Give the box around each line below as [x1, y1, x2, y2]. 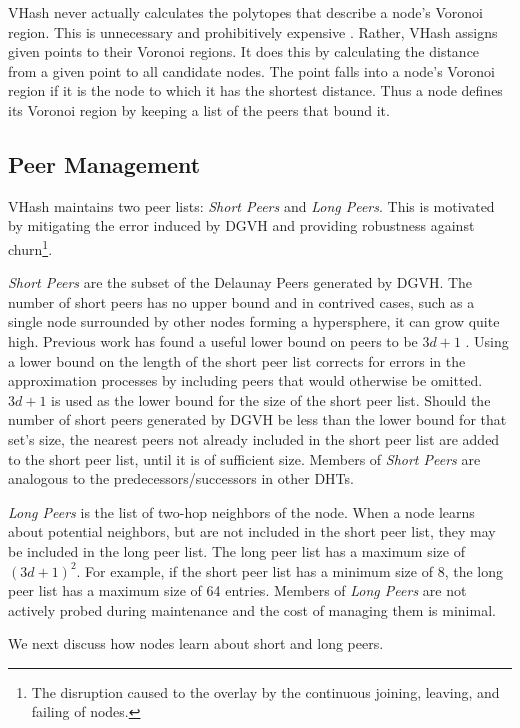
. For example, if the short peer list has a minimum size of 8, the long [76, 560, 503, 581]
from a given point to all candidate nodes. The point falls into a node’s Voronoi [8, 60, 495, 81]
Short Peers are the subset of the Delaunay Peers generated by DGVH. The [8, 272, 473, 293]
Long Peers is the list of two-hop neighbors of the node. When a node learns [8, 501, 475, 522]
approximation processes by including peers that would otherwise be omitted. [8, 370, 483, 391]
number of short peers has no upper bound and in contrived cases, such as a [8, 291, 475, 312]
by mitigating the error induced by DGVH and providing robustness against [8, 215, 475, 236]
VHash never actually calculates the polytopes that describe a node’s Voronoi [8, 2, 483, 22]
